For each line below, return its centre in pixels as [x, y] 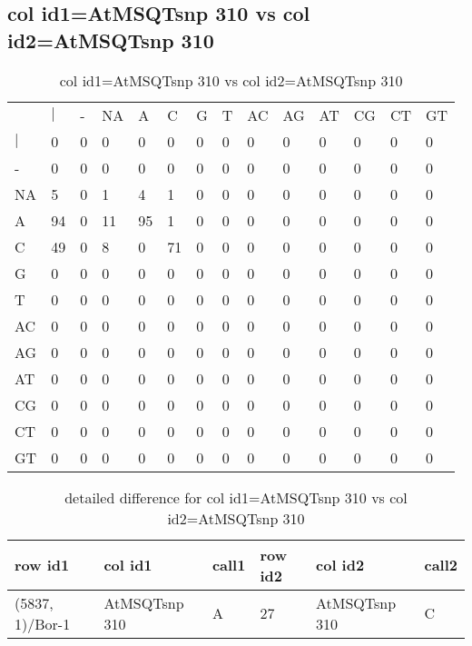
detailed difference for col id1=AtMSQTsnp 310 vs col [236, 497]
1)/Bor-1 [43, 623]
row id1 [42, 565]
